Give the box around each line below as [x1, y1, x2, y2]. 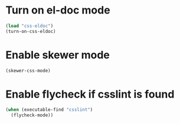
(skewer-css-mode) [5, 68, 51, 73]
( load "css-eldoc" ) [5, 23, 54, 29]
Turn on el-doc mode [5, 4, 110, 17]
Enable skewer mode [5, 48, 110, 62]
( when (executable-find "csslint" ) [5, 107, 93, 113]
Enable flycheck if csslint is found [5, 88, 175, 100]
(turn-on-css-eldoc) [5, 28, 57, 34]
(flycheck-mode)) [11, 112, 54, 118]
